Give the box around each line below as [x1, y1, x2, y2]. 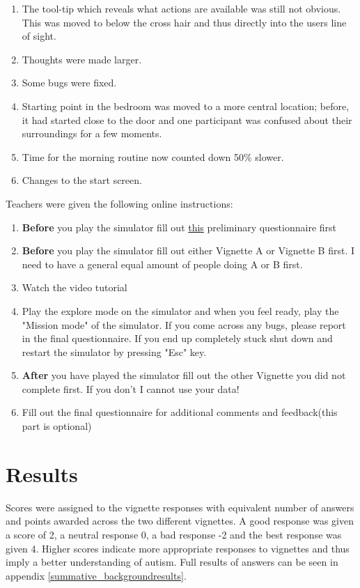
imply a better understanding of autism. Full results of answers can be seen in [6, 555, 338, 569]
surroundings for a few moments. [22, 126, 162, 141]
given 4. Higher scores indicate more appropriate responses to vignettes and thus [6, 541, 350, 555]
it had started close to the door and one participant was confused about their [22, 112, 352, 127]
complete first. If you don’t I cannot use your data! [22, 381, 240, 396]
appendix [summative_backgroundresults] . [6, 568, 187, 582]
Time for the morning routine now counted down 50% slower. [22, 149, 284, 164]
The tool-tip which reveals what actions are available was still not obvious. [22, 1, 341, 15]
